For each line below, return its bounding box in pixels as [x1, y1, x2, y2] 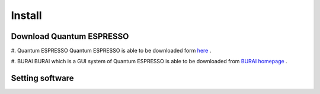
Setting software [11, 73, 74, 83]
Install [11, 9, 42, 22]
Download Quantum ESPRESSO [11, 31, 129, 41]
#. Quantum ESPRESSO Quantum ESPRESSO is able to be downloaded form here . [11, 47, 212, 54]
